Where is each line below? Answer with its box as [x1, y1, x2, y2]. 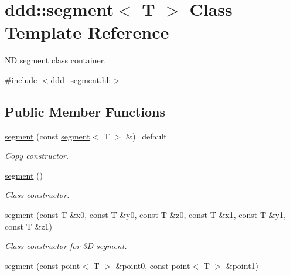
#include [5, 73, 37, 86]
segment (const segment [5, 130, 90, 142]
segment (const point [5, 259, 80, 271]
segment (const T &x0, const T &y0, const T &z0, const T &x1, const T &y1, [5, 209, 286, 221]
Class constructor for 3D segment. [5, 240, 127, 252]
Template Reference [5, 20, 169, 44]
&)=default [126, 130, 167, 142]
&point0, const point [115, 259, 190, 271]
